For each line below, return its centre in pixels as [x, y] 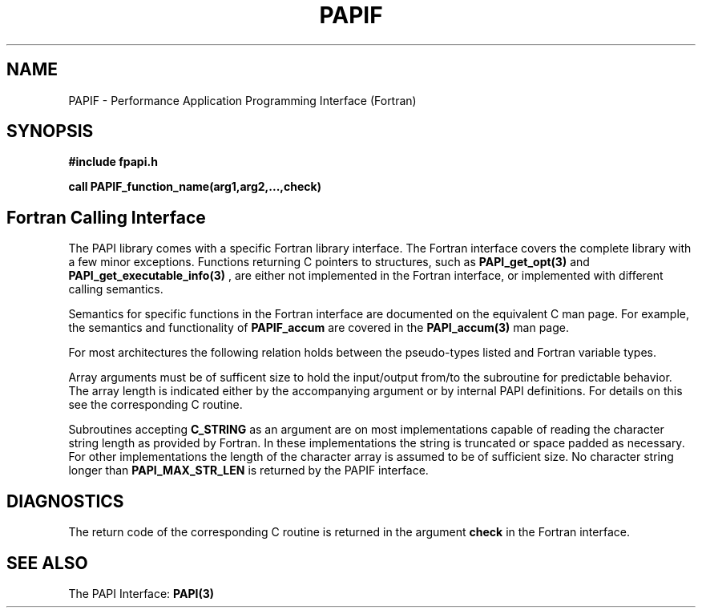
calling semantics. [116, 289]
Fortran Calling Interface [106, 217]
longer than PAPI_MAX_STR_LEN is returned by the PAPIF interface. [248, 471]
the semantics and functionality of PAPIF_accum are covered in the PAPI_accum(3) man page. [319, 328]
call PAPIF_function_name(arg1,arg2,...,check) [195, 187]
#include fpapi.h [113, 162]
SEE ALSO [47, 563]
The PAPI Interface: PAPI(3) [141, 593]
